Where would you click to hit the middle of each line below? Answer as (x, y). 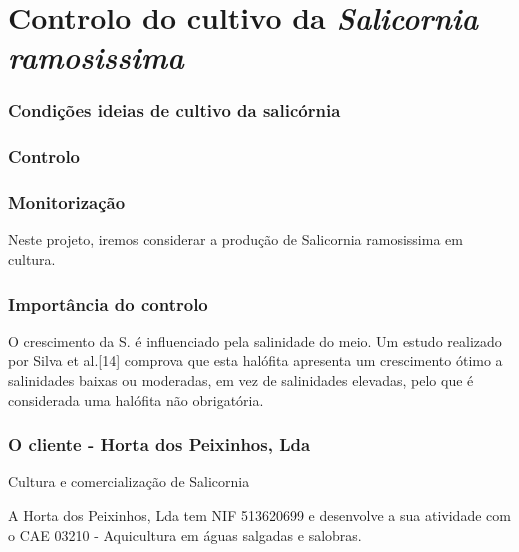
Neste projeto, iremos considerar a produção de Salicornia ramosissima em (235, 239)
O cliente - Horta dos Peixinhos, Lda (159, 444)
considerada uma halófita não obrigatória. (136, 399)
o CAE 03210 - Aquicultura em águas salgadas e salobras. (185, 534)
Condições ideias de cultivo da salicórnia (174, 110)
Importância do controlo (108, 303)
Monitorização (67, 202)
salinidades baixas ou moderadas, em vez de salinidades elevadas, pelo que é (241, 380)
